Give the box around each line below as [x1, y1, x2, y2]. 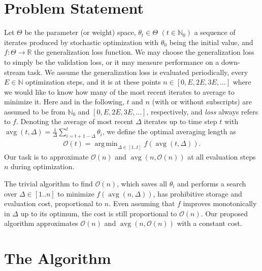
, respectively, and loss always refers [146, 106, 258, 117]
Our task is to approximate [4, 151, 89, 162]
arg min [94, 140, 118, 147]
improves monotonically [183, 198, 257, 209]
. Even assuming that [109, 198, 175, 209]
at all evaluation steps [187, 151, 256, 162]
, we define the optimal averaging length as [102, 126, 236, 137]
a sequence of [194, 27, 236, 37]
